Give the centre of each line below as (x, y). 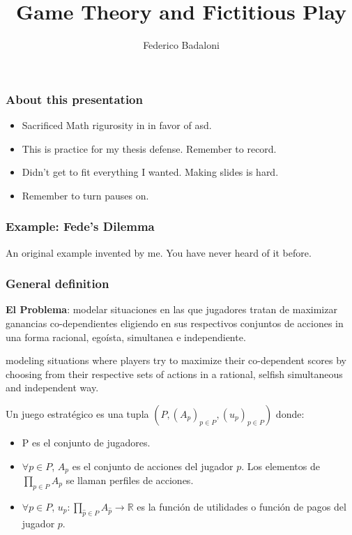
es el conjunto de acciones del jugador (153, 466)
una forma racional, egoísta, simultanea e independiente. (126, 337)
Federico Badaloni (181, 45)
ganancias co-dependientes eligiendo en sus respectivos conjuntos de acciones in (175, 323)
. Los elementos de (281, 466)
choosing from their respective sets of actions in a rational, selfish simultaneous (174, 374)
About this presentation (74, 99)
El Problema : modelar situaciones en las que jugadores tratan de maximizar (171, 309)
